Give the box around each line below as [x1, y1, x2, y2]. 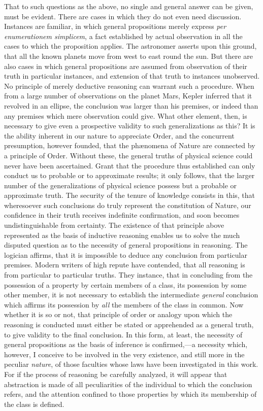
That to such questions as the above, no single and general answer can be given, [4, 1, 253, 11]
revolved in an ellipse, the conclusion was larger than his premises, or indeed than [4, 100, 258, 111]
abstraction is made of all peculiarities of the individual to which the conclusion [4, 379, 252, 389]
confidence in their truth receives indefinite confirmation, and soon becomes [4, 210, 240, 220]
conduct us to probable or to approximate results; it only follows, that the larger [4, 170, 255, 181]
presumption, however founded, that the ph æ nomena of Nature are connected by [4, 140, 255, 151]
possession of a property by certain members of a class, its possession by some [4, 279, 247, 290]
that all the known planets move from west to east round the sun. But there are [4, 50, 253, 61]
